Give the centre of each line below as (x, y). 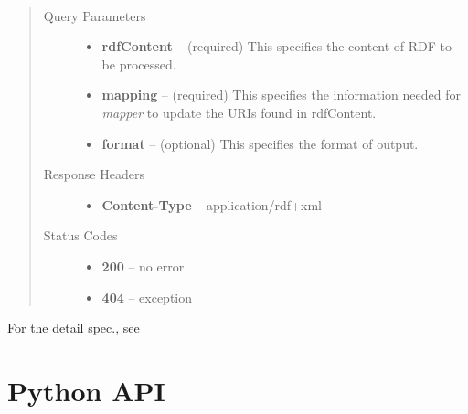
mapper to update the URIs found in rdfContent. (239, 112)
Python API (86, 390)
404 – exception (147, 297)
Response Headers (94, 174)
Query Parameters (95, 15)
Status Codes (80, 235)
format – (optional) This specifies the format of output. (260, 143)
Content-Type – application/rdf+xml (212, 204)
